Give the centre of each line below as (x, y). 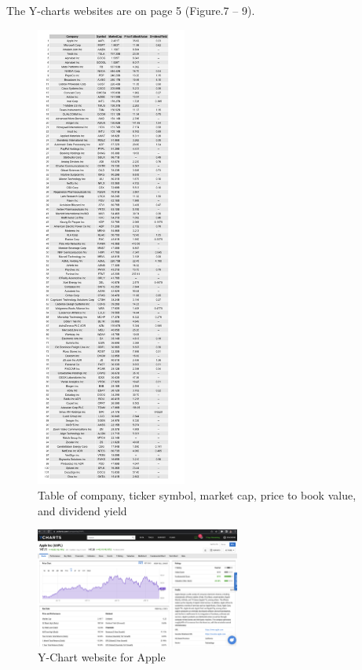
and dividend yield (82, 510)
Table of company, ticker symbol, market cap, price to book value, (197, 495)
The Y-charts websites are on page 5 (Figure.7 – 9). (131, 10)
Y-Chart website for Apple (102, 657)
